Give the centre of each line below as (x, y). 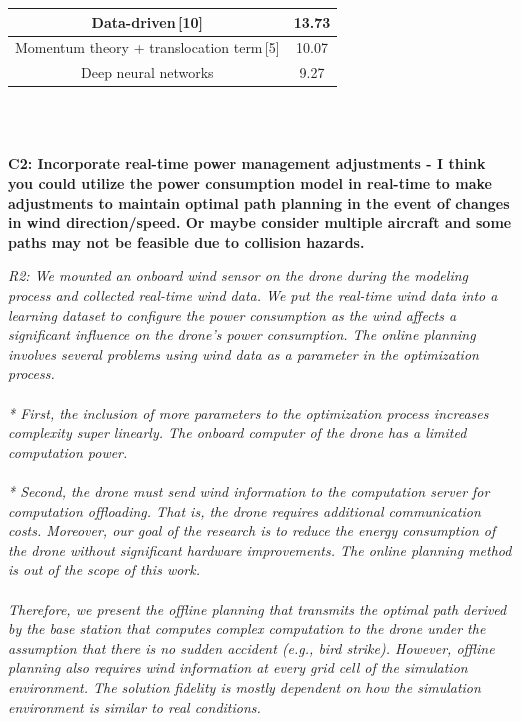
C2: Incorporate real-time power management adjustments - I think (247, 163)
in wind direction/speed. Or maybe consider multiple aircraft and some (260, 222)
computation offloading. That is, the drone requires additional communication (244, 510)
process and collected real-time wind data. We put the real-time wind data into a (253, 295)
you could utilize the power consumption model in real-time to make (250, 183)
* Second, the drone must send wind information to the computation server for (249, 490)
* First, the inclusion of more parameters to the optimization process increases (248, 412)
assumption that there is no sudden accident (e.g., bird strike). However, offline (251, 647)
